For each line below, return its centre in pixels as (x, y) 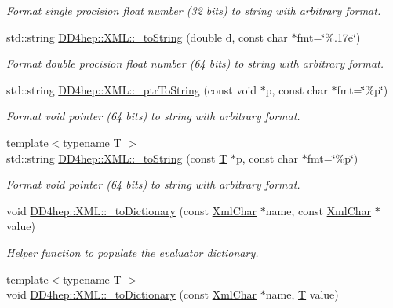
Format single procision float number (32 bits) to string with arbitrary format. (194, 10)
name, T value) (302, 294)
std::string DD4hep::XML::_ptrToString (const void (132, 89)
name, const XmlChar (318, 210)
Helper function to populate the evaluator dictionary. (133, 252)
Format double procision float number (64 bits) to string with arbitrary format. (195, 63)
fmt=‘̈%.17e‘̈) (329, 37)
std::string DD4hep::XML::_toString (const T (117, 158)
